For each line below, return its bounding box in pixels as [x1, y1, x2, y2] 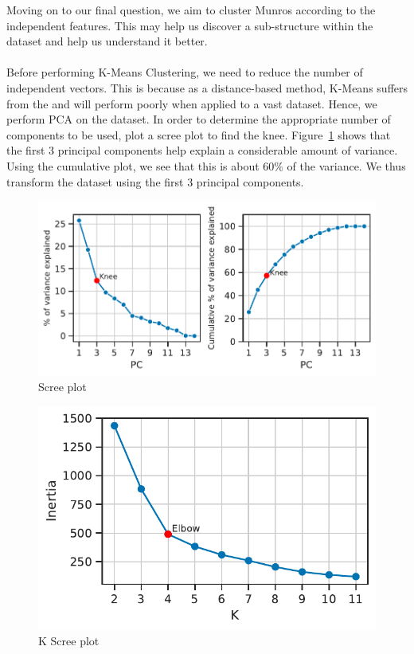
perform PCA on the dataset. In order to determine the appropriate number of [6, 111, 391, 127]
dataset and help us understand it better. [6, 33, 208, 49]
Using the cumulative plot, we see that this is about [6, 157, 260, 174]
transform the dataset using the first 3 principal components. [6, 173, 304, 190]
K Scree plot [38, 632, 100, 649]
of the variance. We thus [287, 157, 406, 174]
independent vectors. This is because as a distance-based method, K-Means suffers [6, 79, 408, 96]
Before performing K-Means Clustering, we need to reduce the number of [6, 64, 363, 80]
